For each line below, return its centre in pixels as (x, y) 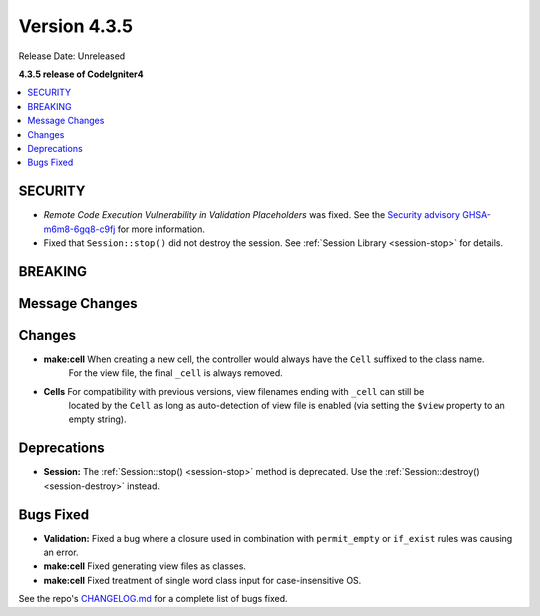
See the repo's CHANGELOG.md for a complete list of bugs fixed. (153, 599)
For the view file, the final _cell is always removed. (176, 373)
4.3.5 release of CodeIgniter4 (81, 74)
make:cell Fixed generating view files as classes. (145, 566)
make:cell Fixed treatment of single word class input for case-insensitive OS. (202, 580)
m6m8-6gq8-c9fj (79, 229)
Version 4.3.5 (76, 26)
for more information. (161, 229)
